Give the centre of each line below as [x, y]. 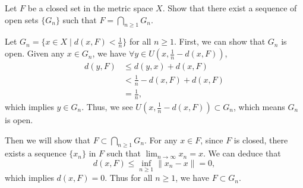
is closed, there [261, 140]
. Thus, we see [107, 106]
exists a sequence [36, 153]
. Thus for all [129, 178]
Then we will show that [48, 140]
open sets [22, 19]
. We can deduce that [242, 153]
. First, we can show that [220, 41]
